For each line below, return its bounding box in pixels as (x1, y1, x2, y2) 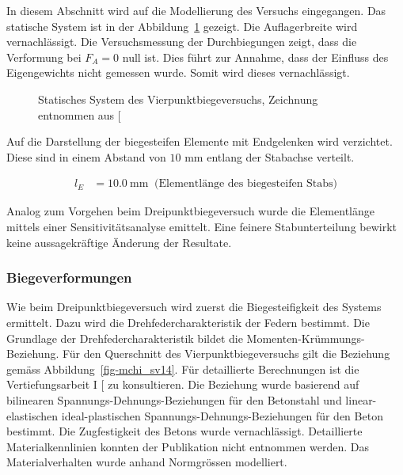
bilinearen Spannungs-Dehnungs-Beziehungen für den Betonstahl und (6, 391, 342, 408)
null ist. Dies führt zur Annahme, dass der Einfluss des (122, 48, 389, 65)
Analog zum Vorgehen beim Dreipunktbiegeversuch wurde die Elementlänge (6, 203, 374, 219)
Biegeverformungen (6, 268, 132, 287)
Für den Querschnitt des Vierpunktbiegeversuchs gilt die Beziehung (62, 345, 390, 362)
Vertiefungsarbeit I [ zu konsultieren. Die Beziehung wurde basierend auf (6, 376, 359, 393)
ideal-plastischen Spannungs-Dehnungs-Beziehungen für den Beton (61, 407, 383, 424)
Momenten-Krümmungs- (246, 329, 365, 346)
